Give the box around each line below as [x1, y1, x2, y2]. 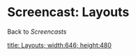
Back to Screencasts [7, 27, 67, 36]
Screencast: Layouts [7, 4, 130, 20]
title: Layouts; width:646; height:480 [7, 41, 112, 49]
